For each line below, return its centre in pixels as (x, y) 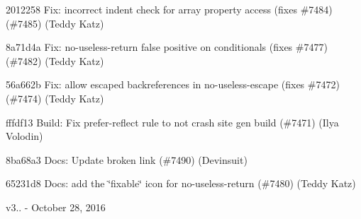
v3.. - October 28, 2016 (56, 207)
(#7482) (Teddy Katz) (55, 60)
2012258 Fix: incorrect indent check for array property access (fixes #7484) (169, 9)
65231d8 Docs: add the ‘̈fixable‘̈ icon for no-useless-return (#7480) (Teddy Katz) (181, 183)
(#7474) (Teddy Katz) (55, 98)
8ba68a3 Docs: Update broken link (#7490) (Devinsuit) (127, 159)
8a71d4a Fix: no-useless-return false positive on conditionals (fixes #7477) (167, 47)
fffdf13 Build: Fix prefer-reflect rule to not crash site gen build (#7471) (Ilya (172, 122)
